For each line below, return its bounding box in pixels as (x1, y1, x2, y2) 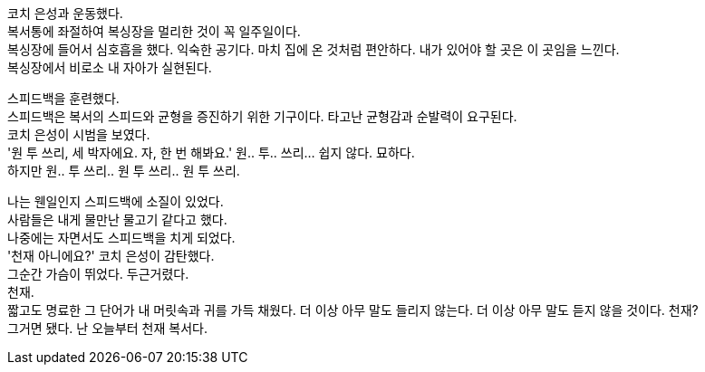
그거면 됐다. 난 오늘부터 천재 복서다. (7, 320, 208, 336)
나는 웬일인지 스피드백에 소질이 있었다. (7, 194, 224, 209)
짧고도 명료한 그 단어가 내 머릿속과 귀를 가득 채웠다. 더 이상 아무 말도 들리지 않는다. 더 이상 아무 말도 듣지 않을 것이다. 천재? (7, 302, 699, 318)
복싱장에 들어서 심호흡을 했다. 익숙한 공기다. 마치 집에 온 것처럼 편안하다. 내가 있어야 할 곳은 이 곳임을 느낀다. (7, 42, 620, 57)
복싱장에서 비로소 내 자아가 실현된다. (7, 60, 212, 75)
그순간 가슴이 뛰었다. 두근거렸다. (7, 266, 189, 281)
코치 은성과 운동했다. (7, 5, 123, 21)
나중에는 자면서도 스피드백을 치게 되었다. (7, 230, 236, 245)
